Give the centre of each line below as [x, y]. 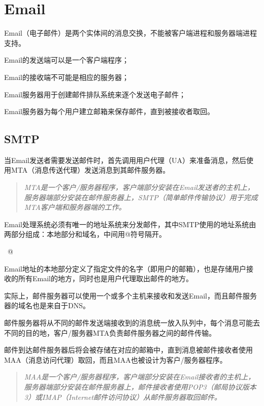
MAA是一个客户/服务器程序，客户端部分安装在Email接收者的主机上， [140, 377]
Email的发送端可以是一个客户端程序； [67, 60]
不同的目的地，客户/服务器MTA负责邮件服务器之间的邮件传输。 [110, 332]
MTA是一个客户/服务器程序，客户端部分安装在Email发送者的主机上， [139, 187]
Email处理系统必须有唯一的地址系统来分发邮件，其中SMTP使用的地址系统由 [130, 224]
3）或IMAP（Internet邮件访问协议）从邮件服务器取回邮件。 [123, 397]
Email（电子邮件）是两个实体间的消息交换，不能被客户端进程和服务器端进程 [130, 33]
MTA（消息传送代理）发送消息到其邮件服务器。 [90, 170]
